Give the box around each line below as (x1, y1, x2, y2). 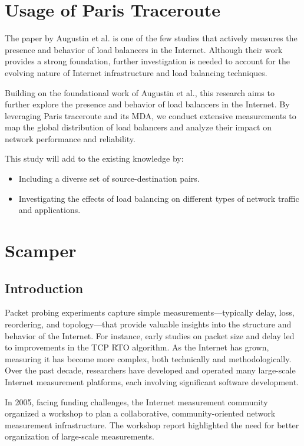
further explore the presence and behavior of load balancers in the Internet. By (5, 98, 290, 110)
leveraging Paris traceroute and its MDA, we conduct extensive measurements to (5, 109, 296, 122)
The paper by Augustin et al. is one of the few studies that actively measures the (5, 32, 298, 44)
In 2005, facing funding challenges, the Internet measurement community (5, 395, 268, 408)
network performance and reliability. (5, 132, 136, 145)
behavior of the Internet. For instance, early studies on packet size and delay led (5, 329, 295, 342)
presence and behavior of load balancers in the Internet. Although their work (5, 43, 283, 55)
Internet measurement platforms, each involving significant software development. (5, 375, 299, 388)
